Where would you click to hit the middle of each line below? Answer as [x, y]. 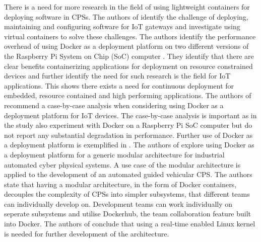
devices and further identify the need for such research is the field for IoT [117, 76]
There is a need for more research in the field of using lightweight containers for [127, 7]
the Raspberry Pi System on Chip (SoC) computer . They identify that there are [129, 56]
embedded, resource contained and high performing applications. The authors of [128, 95]
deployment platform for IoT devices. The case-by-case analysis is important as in [130, 115]
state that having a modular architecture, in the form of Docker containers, [120, 184]
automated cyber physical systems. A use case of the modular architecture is [122, 164]
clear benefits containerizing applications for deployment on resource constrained [128, 66]
